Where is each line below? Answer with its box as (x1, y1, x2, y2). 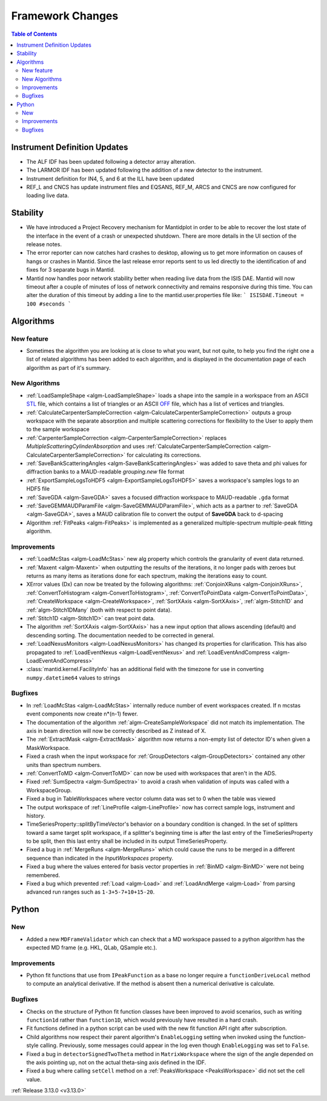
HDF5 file (26, 485, 50, 492)
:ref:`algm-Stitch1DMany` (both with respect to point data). (26, 606, 172, 614)
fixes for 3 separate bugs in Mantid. (26, 266, 115, 273)
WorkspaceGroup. (26, 786, 72, 794)
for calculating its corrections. (126, 451, 202, 458)
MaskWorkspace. (26, 744, 70, 751)
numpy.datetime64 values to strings (26, 674, 121, 681)
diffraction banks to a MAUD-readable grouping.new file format (26, 468, 185, 475)
